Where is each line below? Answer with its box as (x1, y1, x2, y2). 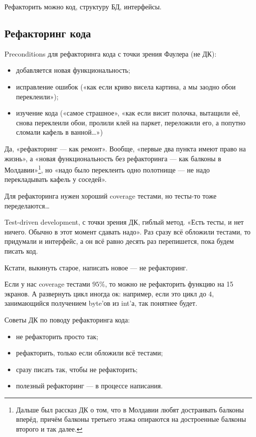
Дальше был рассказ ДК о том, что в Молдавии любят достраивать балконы (16, 404, 244, 414)
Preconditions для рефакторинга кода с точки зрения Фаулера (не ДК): (4, 48, 217, 58)
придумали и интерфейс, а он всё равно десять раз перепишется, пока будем (4, 236, 234, 246)
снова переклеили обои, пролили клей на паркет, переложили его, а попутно (16, 117, 246, 127)
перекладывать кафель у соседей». (4, 174, 107, 184)
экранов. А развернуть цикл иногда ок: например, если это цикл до (4, 288, 206, 298)
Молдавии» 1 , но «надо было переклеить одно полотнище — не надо (4, 163, 210, 175)
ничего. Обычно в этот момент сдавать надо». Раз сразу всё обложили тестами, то (4, 226, 251, 236)
